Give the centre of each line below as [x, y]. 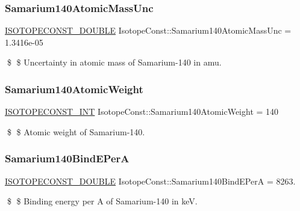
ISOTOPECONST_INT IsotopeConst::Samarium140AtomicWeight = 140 [142, 112]
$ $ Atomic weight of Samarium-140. [76, 131]
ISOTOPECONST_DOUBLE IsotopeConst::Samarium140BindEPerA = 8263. [150, 181]
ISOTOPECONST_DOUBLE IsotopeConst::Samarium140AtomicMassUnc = [148, 30]
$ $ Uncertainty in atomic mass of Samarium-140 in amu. [114, 62]
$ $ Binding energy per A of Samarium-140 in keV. [102, 201]
